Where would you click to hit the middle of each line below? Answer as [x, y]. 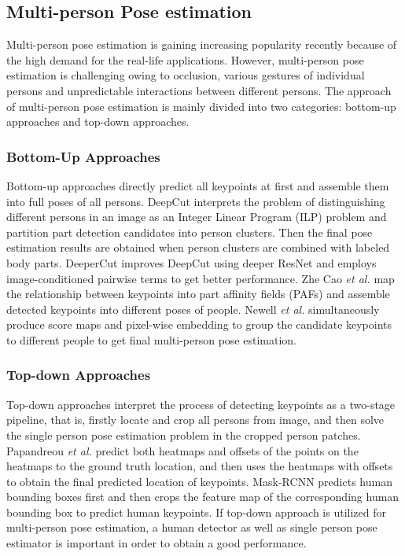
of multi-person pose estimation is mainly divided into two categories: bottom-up [201, 106]
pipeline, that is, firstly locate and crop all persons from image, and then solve [195, 420]
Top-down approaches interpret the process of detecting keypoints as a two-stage [201, 404]
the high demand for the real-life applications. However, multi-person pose [185, 59]
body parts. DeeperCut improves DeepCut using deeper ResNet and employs [191, 262]
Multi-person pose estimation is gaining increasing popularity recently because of [202, 44]
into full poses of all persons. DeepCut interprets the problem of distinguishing [196, 201]
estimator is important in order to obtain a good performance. [156, 543]
